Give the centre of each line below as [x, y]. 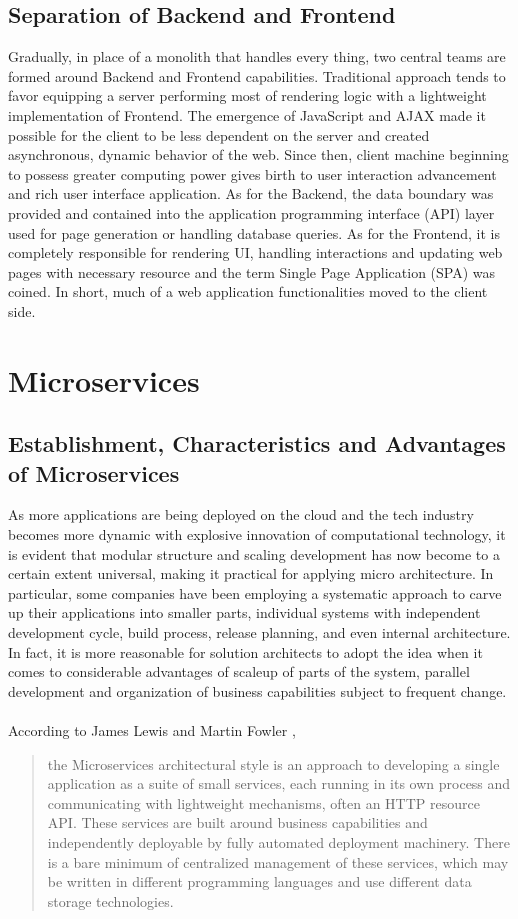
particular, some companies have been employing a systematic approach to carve [255, 592]
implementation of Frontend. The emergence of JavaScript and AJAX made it [247, 114]
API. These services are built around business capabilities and [237, 822]
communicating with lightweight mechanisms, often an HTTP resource [263, 802]
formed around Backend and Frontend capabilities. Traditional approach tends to [257, 75]
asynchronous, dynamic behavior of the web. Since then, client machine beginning [258, 154]
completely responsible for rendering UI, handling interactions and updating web [255, 252]
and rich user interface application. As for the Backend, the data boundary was [251, 193]
